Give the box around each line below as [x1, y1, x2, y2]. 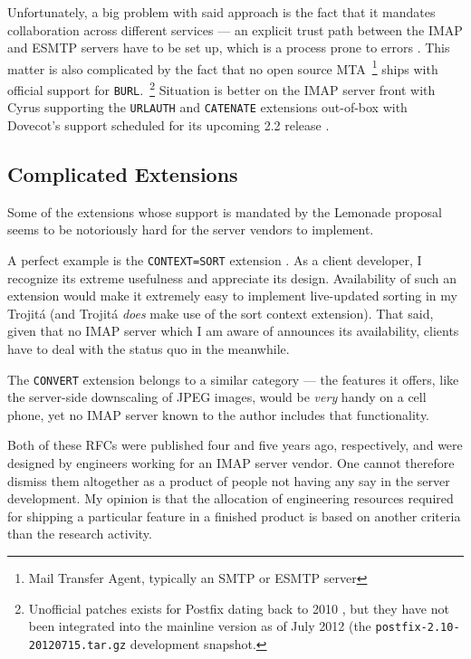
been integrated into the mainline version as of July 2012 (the [28, 616, 371, 635]
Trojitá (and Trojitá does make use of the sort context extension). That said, [7, 303, 434, 322]
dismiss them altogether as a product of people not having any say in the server [7, 471, 450, 490]
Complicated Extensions [7, 159, 238, 187]
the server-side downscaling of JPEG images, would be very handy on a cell [7, 387, 427, 406]
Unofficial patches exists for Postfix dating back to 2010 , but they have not [28, 598, 449, 617]
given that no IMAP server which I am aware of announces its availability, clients [7, 321, 459, 340]
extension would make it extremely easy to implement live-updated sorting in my [7, 286, 457, 305]
